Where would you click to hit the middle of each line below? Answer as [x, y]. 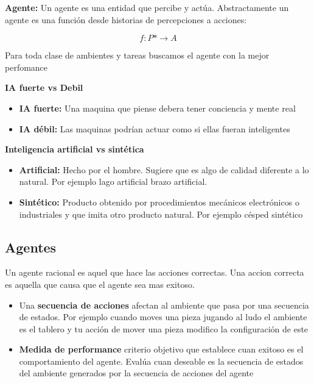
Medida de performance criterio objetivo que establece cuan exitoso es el [161, 349]
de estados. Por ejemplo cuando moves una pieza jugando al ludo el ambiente [163, 317]
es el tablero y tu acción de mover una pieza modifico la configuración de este [164, 328]
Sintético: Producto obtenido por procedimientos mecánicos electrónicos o [159, 202]
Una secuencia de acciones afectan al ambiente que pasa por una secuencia [164, 305]
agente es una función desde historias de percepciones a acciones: [126, 19]
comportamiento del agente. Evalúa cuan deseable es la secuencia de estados [161, 361]
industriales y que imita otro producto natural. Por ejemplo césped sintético [161, 214]
